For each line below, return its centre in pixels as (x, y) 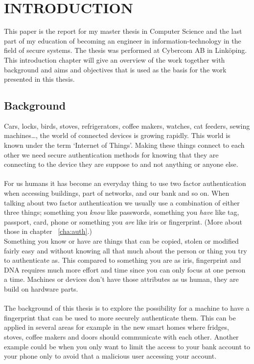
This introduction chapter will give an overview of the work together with (115, 59)
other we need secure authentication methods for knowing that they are (111, 154)
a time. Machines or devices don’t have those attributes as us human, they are (121, 279)
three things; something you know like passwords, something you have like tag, (122, 212)
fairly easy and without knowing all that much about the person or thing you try (126, 250)
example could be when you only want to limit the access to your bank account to (127, 346)
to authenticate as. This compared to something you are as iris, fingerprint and (123, 260)
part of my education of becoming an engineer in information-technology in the (123, 40)
